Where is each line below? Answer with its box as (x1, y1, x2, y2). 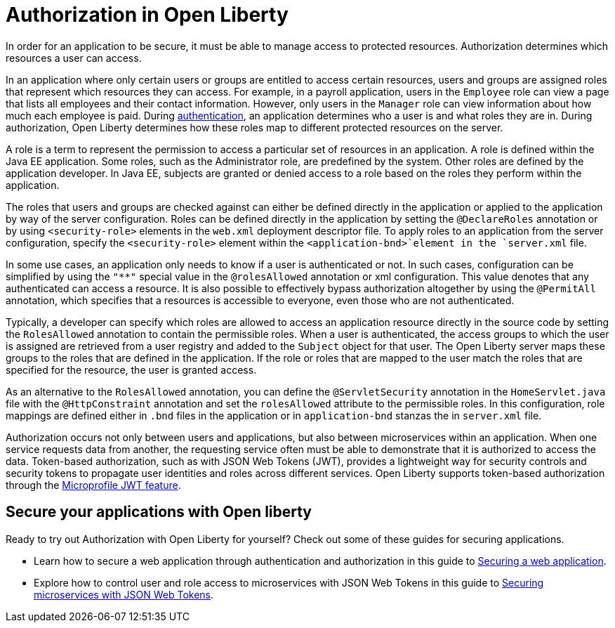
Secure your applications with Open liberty (6, 503, 312, 521)
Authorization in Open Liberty (6, 3, 289, 27)
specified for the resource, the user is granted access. (6, 363, 257, 376)
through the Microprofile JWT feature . (6, 478, 181, 491)
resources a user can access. (6, 51, 142, 64)
